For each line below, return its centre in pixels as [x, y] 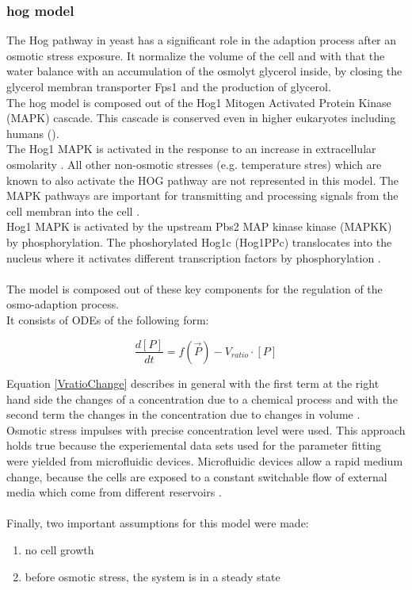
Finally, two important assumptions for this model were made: [158, 523]
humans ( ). [33, 133]
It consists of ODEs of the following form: [108, 319]
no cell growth [59, 549]
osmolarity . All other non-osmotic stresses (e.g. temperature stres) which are [194, 164]
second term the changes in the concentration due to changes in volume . [183, 414]
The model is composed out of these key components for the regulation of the [195, 288]
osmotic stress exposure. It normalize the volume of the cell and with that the [196, 55]
